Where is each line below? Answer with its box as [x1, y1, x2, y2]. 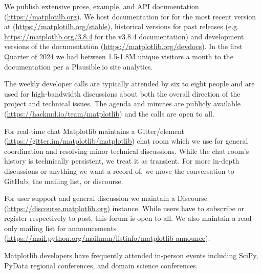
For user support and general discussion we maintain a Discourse [4, 193, 208, 203]
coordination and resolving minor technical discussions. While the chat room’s [4, 145, 249, 156]
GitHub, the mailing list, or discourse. [4, 175, 123, 186]
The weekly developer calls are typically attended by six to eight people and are [4, 78, 255, 89]
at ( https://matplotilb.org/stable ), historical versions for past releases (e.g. [4, 21, 239, 32]
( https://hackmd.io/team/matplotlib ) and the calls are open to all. [4, 108, 214, 119]
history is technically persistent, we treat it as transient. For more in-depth [4, 155, 239, 166]
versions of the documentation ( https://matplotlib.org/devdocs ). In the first [4, 41, 243, 52]
